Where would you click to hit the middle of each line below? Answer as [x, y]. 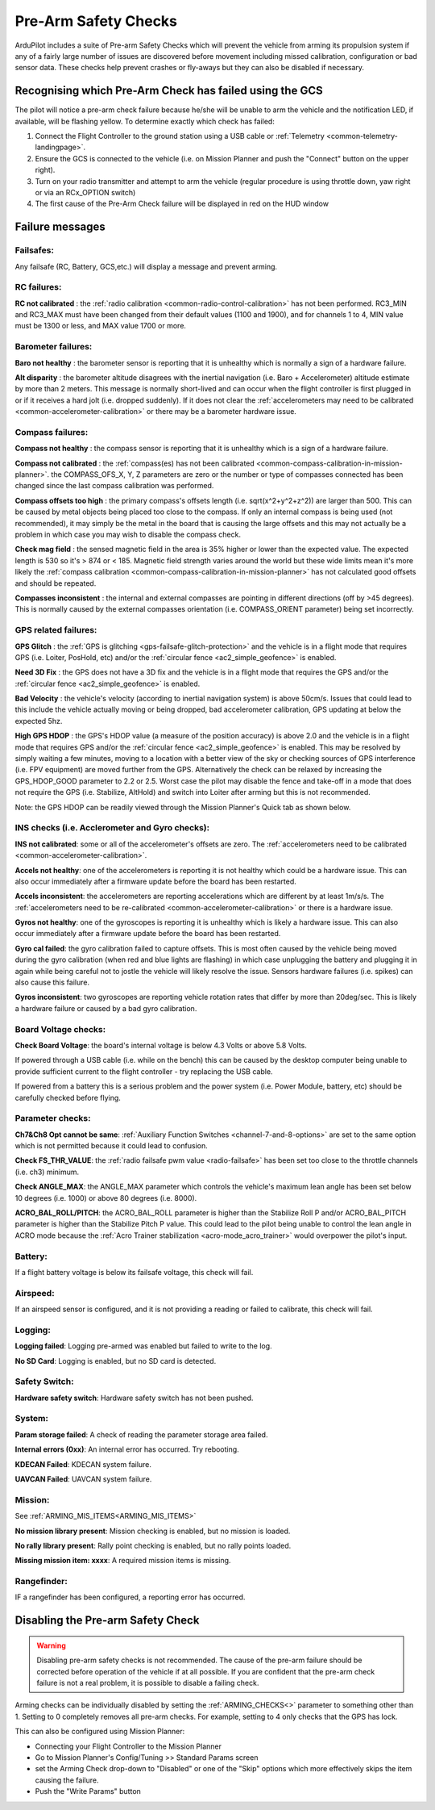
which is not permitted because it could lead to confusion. [112, 1146]
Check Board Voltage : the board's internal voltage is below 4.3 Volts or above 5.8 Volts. [161, 1045]
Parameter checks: [53, 1118]
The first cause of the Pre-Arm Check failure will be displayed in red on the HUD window [182, 204]
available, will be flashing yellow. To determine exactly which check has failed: [145, 121]
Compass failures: [52, 432]
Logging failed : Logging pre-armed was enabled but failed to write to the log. [144, 1346]
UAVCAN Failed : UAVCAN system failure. [83, 1479]
